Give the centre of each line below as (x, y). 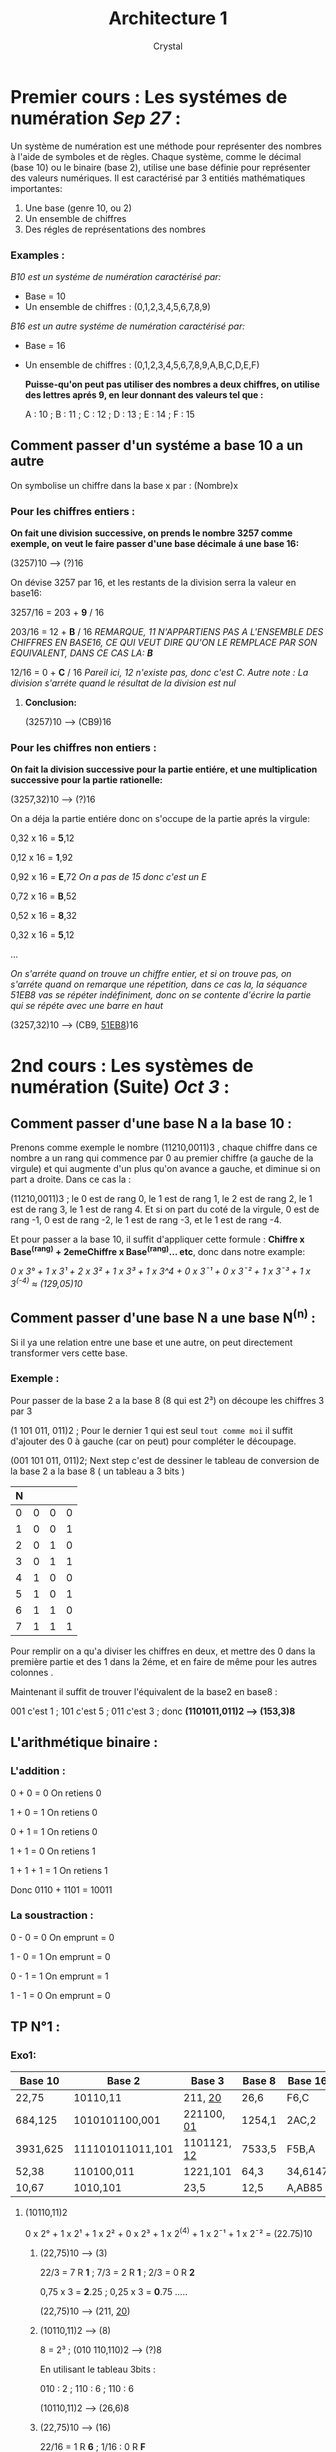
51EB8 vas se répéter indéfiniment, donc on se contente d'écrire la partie (161, 995)
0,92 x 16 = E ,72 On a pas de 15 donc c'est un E (108, 877)
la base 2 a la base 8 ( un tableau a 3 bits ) (97, 1471)
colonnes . (32, 1672)
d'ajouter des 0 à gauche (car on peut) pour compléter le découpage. (153, 1441)
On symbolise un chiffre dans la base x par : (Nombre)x (124, 485)
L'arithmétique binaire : (84, 1742)
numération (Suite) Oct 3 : (120, 1086)
